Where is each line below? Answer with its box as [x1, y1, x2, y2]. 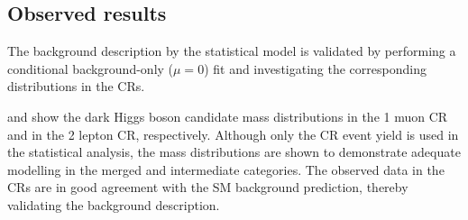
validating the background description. [7, 195, 220, 214]
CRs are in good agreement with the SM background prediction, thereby [7, 178, 408, 197]
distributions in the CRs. [7, 77, 145, 96]
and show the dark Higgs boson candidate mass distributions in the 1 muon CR [7, 106, 448, 125]
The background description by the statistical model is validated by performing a [7, 41, 456, 60]
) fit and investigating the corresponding [204, 59, 427, 78]
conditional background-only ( [7, 59, 174, 78]
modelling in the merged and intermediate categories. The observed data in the [7, 160, 445, 179]
